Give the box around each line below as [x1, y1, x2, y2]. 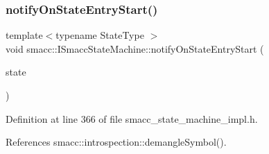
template [6, 28, 43, 42]
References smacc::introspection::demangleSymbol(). [6, 135, 227, 149]
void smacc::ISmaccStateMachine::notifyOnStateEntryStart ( [6, 41, 264, 55]
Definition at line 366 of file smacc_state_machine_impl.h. [6, 111, 258, 126]
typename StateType [55, 28, 144, 42]
